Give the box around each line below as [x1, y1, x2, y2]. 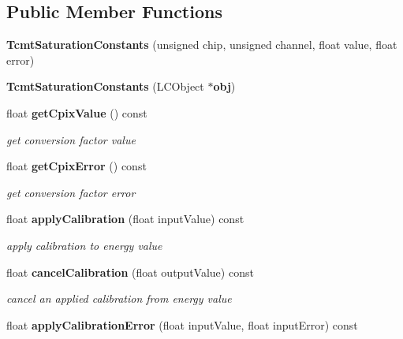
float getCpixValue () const [6, 104, 147, 121]
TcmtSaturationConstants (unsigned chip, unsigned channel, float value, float [6, 36, 397, 53]
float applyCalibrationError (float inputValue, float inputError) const [6, 316, 358, 333]
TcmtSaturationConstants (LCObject [6, 78, 204, 95]
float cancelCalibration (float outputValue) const [6, 263, 254, 280]
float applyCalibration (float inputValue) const [6, 210, 244, 227]
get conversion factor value [6, 131, 136, 147]
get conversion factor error [6, 184, 136, 200]
